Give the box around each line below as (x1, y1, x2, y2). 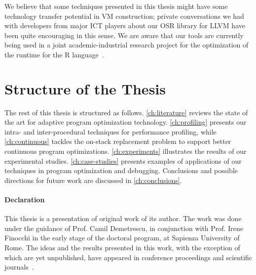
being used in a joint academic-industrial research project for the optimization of (4, 40, 249, 50)
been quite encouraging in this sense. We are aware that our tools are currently (4, 30, 244, 40)
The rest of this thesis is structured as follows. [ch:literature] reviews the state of (4, 107, 248, 117)
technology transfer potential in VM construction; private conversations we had (4, 10, 244, 21)
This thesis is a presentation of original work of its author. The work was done (4, 213, 242, 224)
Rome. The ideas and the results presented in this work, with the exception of (4, 242, 240, 253)
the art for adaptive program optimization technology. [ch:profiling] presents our (4, 117, 247, 127)
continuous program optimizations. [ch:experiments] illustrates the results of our (4, 146, 247, 156)
